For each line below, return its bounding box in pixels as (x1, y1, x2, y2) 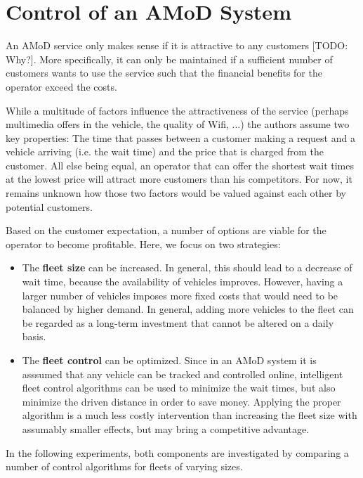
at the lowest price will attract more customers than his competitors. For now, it (6, 172, 352, 186)
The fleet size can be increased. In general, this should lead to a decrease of (22, 260, 352, 275)
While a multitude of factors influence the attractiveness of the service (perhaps (6, 103, 349, 117)
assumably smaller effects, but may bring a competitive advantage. (22, 421, 310, 436)
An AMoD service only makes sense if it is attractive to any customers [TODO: (6, 38, 348, 53)
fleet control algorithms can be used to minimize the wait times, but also (22, 380, 336, 395)
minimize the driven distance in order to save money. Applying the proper (22, 394, 341, 408)
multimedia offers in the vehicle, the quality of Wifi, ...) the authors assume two (6, 117, 350, 131)
